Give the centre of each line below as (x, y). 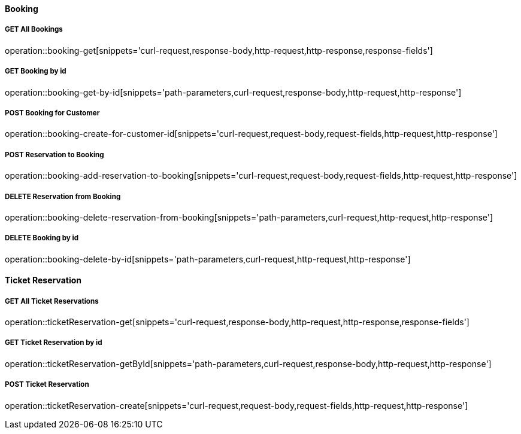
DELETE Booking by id (42, 238)
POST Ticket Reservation (47, 385)
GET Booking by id (36, 71)
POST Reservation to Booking (54, 155)
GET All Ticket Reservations (52, 301)
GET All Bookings (34, 30)
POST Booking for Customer (52, 113)
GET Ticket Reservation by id (54, 343)
